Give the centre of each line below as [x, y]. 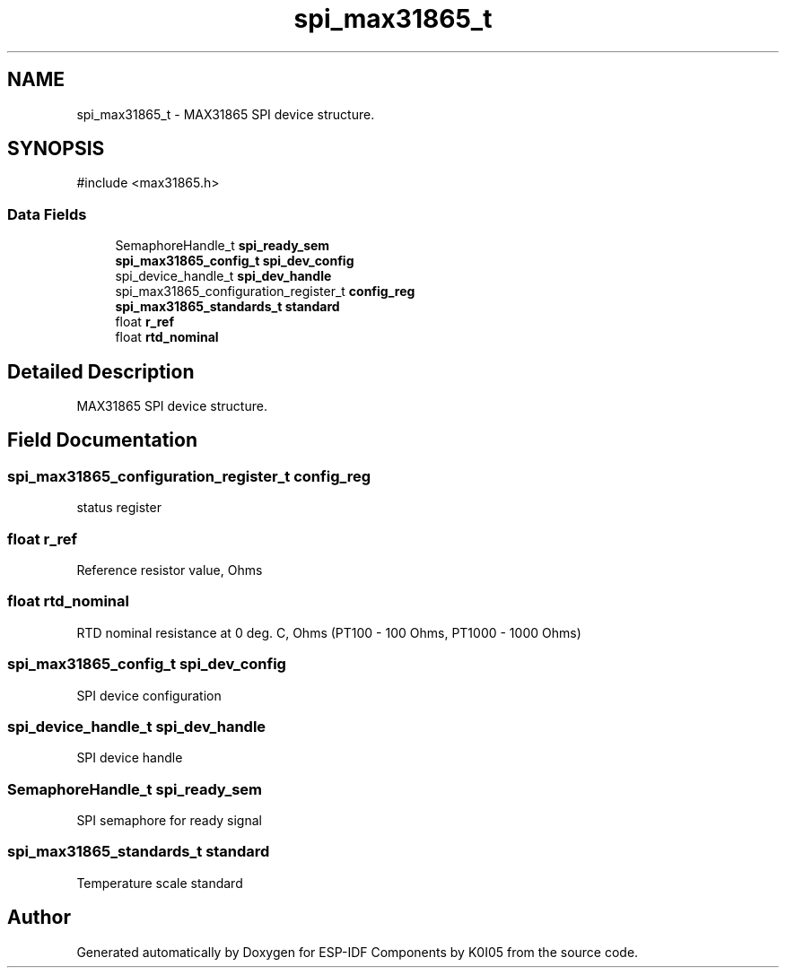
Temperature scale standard [160, 883]
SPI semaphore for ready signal [169, 820]
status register [119, 508]
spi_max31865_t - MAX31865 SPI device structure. [226, 114]
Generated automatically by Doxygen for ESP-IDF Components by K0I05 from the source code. [358, 952]
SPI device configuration [149, 695]
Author [39, 918]
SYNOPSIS [56, 149]
